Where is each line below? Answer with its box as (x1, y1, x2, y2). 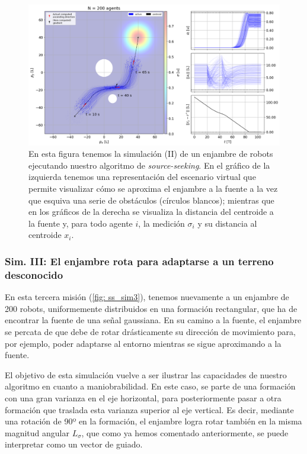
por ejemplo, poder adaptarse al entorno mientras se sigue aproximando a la (5, 337, 282, 349)
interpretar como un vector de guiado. (5, 438, 143, 450)
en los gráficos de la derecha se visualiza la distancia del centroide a (28, 205, 274, 218)
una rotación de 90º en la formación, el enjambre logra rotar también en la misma (5, 415, 302, 427)
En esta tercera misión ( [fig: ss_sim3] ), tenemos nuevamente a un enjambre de (5, 291, 289, 303)
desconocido (5, 267, 63, 282)
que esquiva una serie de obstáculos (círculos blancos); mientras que (28, 194, 274, 206)
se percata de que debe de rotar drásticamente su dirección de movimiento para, (5, 325, 296, 337)
